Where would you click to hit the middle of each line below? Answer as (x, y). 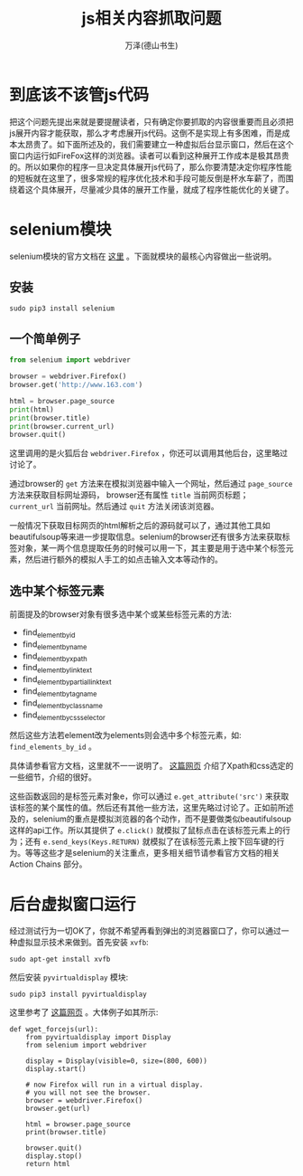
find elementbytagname (60, 692)
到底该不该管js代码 (79, 95)
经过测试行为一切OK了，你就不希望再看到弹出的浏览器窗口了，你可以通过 (146, 931)
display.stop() (54, 1156)
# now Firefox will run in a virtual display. (115, 1085)
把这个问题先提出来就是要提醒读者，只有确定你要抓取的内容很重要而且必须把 (151, 121)
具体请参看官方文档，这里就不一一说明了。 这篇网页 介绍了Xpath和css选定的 (151, 766)
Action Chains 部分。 (48, 864)
